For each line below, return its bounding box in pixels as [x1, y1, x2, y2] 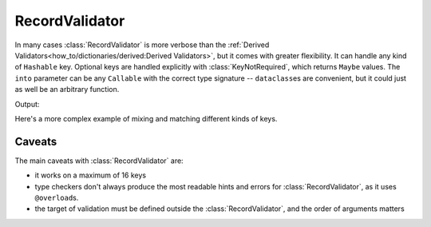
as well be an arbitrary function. [14, 85, 120, 94]
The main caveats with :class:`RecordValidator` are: [14, 156, 184, 165]
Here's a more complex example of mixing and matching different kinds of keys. [14, 113, 278, 123]
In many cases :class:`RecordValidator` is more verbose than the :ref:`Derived [14, 40, 270, 50]
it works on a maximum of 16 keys [34, 170, 147, 180]
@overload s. [34, 193, 79, 202]
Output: [14, 99, 40, 109]
